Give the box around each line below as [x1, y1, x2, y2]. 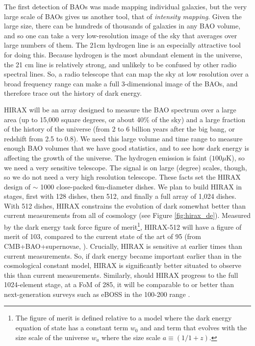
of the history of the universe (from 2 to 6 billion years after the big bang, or [4, 124, 235, 134]
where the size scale [102, 332, 161, 342]
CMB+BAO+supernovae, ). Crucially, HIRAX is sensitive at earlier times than [4, 240, 242, 251]
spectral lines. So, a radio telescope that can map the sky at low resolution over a [4, 69, 249, 79]
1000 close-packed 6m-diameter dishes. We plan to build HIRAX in [40, 181, 242, 191]
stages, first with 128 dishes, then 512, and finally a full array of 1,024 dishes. [4, 191, 236, 201]
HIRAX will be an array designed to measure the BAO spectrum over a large [4, 104, 236, 114]
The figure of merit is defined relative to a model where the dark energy [15, 313, 232, 323]
